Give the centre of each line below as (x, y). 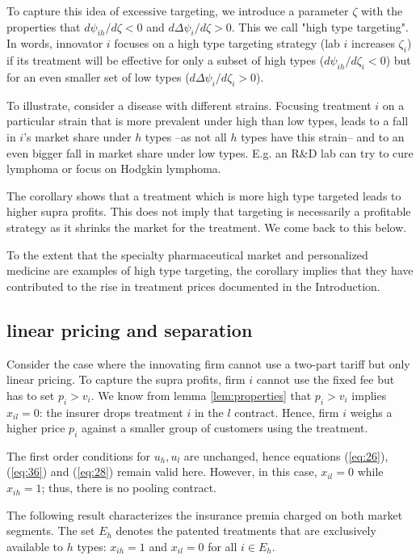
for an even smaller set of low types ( (98, 76)
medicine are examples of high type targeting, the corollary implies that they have (210, 270)
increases (373, 43)
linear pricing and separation (130, 329)
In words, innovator (55, 43)
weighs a (371, 412)
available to (35, 546)
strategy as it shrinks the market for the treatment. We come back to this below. (207, 227)
